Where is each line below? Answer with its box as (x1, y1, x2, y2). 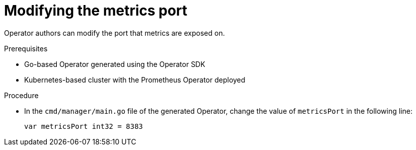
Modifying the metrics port (4, 2, 188, 19)
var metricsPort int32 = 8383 (24, 122, 143, 130)
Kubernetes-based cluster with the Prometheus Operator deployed (24, 75, 245, 84)
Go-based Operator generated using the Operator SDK (24, 59, 205, 68)
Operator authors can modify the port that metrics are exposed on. (4, 28, 225, 37)
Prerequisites (4, 44, 48, 53)
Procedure (4, 91, 39, 100)
